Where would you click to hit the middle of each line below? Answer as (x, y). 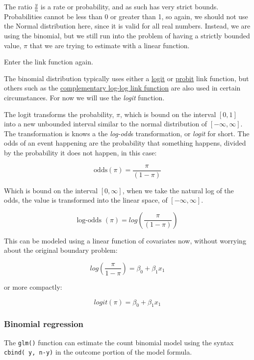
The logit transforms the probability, (59, 114)
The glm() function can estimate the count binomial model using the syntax (119, 342)
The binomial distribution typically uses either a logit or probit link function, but (127, 78)
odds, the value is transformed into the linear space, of (86, 200)
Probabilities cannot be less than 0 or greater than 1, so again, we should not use (126, 16)
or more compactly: (33, 286)
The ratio (18, 6)
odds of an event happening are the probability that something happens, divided (125, 143)
